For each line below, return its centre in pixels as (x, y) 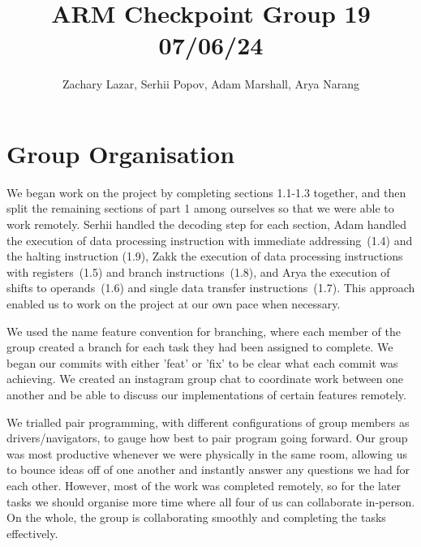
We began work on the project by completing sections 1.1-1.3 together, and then (206, 192)
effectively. (32, 533)
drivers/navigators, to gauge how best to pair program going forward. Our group (207, 438)
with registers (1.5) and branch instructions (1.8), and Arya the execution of (198, 271)
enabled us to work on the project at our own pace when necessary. (174, 304)
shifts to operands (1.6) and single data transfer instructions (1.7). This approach (211, 288)
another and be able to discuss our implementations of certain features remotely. (206, 394)
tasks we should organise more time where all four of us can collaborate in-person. (211, 501)
